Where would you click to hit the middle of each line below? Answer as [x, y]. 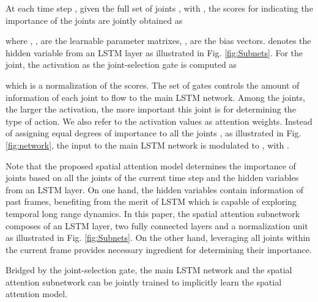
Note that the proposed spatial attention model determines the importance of [151, 165]
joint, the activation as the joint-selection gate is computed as [121, 64]
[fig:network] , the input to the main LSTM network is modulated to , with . [147, 145]
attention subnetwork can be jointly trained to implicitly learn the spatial [144, 282]
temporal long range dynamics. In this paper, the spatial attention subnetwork [153, 213]
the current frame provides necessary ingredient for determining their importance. [159, 249]
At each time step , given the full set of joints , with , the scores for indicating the [159, 8]
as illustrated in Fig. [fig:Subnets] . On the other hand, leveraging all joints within [158, 238]
